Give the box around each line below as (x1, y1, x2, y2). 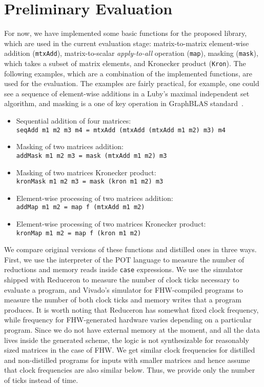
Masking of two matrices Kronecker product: (16, 167, 156, 177)
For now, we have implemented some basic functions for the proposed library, (4, 28, 247, 38)
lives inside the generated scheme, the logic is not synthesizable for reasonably (4, 334, 249, 345)
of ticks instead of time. (4, 375, 78, 385)
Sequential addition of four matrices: (16, 115, 131, 126)
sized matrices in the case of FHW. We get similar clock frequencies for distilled (4, 344, 255, 355)
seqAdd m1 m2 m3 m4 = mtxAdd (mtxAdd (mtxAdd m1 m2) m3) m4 (16, 126, 226, 134)
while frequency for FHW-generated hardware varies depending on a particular (4, 314, 252, 325)
